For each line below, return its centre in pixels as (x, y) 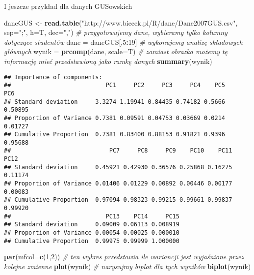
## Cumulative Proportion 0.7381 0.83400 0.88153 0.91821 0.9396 (115, 135)
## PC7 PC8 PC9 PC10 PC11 (118, 151)
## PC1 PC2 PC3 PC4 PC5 (115, 85)
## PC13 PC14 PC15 (92, 216)
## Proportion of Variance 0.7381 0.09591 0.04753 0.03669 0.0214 (115, 118)
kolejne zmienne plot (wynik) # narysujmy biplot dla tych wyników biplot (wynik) (127, 266)
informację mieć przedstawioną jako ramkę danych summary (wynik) (108, 61)
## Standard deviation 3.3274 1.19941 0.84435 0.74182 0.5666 (115, 102)
